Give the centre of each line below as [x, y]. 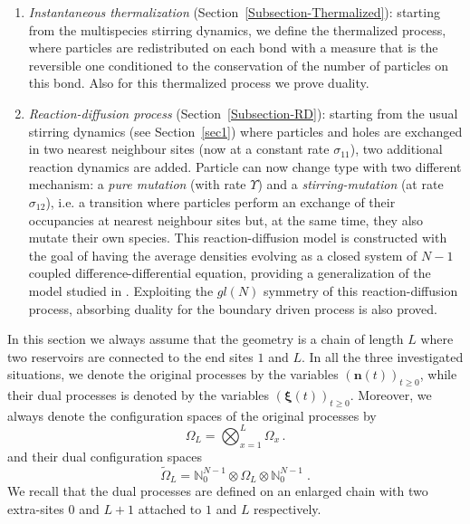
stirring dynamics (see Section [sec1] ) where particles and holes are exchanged [245, 131]
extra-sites [36, 508]
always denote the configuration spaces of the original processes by [192, 415]
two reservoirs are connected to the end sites [130, 356]
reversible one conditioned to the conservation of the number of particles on [238, 65]
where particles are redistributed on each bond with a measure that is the [233, 48]
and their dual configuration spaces [105, 456]
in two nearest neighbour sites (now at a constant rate [179, 149]
